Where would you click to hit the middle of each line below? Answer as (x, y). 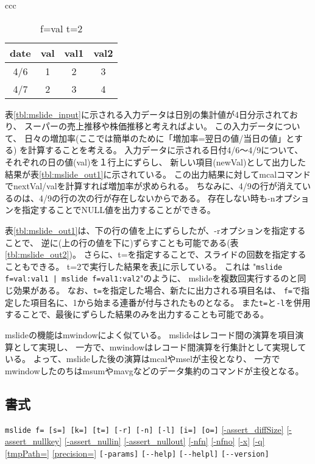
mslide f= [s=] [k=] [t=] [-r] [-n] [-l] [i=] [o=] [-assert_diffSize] (144, 429)
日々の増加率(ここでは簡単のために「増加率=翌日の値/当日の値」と (159, 138)
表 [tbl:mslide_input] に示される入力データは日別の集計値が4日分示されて (147, 114)
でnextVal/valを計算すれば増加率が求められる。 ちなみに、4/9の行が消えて (154, 186)
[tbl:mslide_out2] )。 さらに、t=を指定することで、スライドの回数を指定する (156, 254)
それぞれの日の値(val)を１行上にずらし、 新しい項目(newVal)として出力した (156, 161)
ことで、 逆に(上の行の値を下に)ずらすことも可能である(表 (122, 242)
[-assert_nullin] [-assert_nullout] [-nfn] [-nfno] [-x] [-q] (165, 441)
